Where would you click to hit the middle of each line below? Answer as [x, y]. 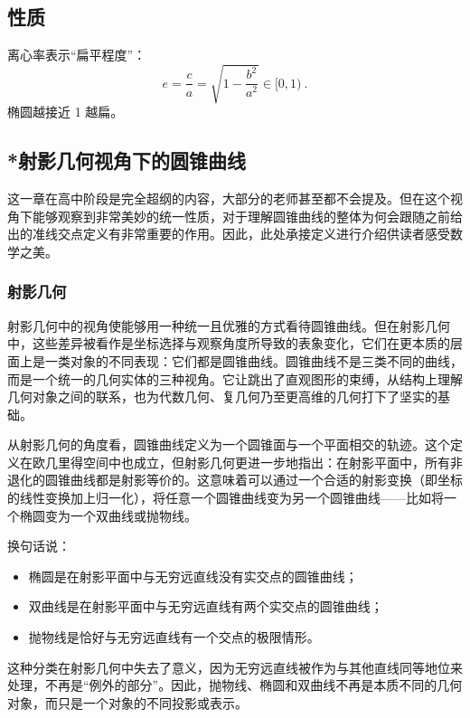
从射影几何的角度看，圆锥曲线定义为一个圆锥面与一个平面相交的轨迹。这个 [229, 444]
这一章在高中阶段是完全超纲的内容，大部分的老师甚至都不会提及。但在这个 [229, 198]
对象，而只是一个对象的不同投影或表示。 [127, 702]
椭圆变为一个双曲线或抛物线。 [108, 515]
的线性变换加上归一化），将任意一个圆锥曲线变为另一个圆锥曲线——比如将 [226, 498]
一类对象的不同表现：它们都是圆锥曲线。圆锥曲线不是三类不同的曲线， [254, 360]
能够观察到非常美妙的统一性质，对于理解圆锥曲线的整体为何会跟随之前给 [247, 216]
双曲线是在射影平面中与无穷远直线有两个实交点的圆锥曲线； [206, 606]
